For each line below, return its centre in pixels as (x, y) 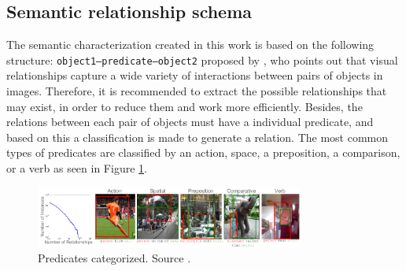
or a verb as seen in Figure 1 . (77, 168)
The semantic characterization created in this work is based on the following (190, 45)
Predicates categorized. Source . (114, 258)
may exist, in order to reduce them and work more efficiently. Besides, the (185, 106)
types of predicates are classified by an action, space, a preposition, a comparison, (203, 152)
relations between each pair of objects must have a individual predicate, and (190, 122)
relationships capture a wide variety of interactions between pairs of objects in (195, 75)
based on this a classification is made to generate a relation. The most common (197, 137)
